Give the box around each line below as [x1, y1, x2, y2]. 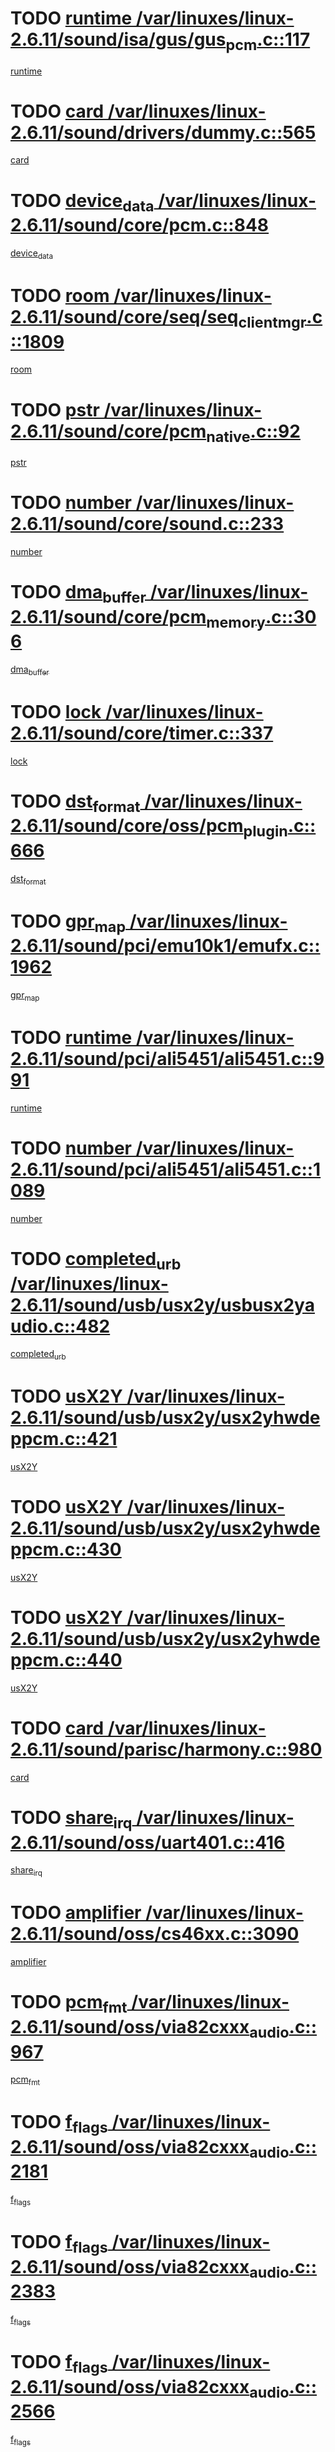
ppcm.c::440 [10, 1649, 123, 1672]
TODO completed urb [10, 1247, 182, 1274]
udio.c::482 [10, 1315, 111, 1337]
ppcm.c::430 [10, 1538, 122, 1561]
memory [206, 612, 266, 632]
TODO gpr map [10, 910, 127, 936]
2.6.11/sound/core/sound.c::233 [10, 513, 285, 536]
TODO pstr [10, 398, 100, 421]
